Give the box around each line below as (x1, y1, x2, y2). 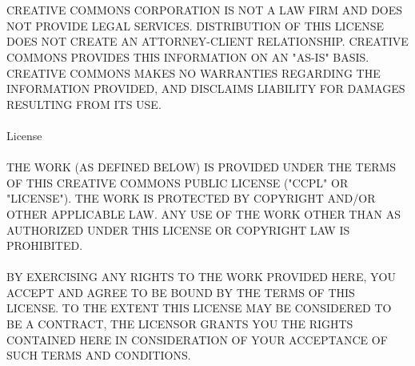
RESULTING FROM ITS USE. (6, 95, 162, 112)
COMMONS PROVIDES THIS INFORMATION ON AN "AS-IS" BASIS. (6, 48, 369, 65)
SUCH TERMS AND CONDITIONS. (6, 347, 191, 364)
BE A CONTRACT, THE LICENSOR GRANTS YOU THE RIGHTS (6, 316, 353, 332)
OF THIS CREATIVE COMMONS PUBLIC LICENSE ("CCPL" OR (6, 174, 349, 191)
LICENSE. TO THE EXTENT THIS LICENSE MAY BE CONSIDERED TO (6, 300, 392, 316)
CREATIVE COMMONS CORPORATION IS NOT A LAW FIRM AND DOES (6, 2, 403, 18)
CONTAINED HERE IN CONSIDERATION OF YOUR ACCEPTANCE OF (6, 331, 388, 348)
